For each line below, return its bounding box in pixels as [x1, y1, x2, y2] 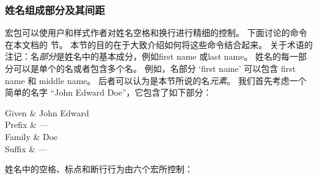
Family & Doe [5, 130, 58, 142]
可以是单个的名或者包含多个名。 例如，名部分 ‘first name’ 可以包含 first [13, 62, 296, 74]
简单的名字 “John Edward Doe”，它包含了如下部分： [5, 86, 212, 99]
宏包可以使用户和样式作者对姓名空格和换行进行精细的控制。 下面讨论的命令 [5, 26, 307, 39]
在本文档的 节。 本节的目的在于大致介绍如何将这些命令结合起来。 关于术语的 [5, 38, 313, 51]
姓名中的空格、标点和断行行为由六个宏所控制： [5, 163, 193, 175]
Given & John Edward [5, 106, 89, 119]
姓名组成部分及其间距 [5, 2, 105, 17]
